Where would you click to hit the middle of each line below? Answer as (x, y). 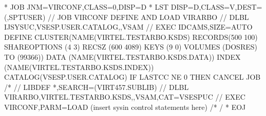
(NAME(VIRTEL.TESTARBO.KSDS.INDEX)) (79, 67)
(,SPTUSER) (25, 17)
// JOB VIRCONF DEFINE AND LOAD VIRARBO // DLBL (148, 17)
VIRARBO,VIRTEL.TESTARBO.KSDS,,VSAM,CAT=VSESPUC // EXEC (125, 97)
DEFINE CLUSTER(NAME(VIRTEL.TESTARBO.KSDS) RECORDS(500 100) (131, 37)
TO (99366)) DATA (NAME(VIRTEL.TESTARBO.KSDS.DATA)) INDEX (122, 56)
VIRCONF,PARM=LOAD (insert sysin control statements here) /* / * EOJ (125, 107)
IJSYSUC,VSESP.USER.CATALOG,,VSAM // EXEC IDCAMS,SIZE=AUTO (128, 27)
